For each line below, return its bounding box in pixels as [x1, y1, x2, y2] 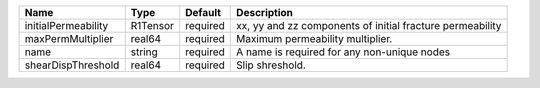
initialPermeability [24, 19, 109, 32]
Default [185, 6, 222, 19]
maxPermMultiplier [24, 32, 114, 45]
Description [236, 6, 294, 19]
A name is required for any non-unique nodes [236, 45, 450, 59]
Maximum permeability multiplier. [236, 32, 393, 45]
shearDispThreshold [24, 58, 120, 72]
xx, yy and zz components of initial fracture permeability [236, 19, 502, 32]
